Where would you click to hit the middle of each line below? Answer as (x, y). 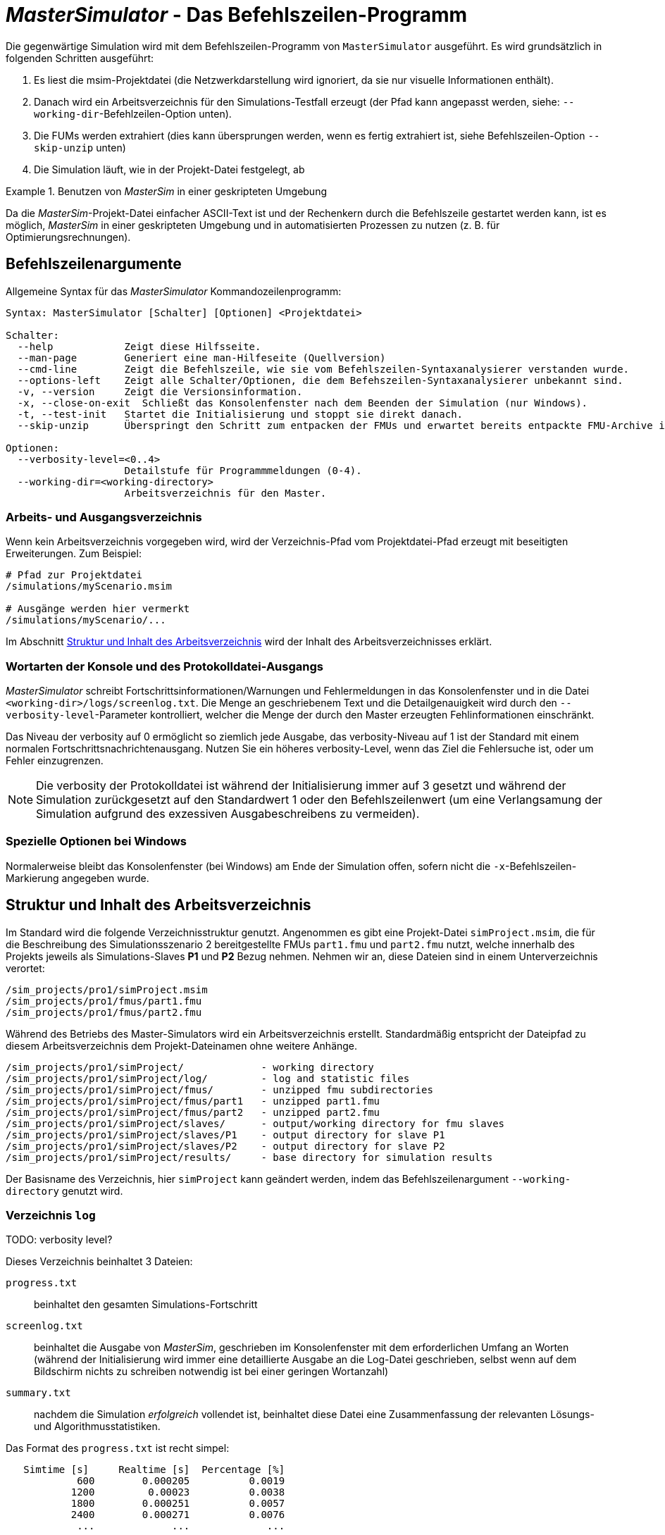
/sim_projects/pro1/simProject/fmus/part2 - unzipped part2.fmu (193, 1112)
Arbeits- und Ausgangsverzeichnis (104, 517)
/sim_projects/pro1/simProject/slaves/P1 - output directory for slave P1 (225, 1135)
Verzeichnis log (51, 1216)
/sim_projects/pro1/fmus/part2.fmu (104, 1012)
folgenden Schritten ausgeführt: (80, 58)
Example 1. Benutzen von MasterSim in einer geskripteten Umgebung (166, 191)
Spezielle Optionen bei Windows (96, 841)
